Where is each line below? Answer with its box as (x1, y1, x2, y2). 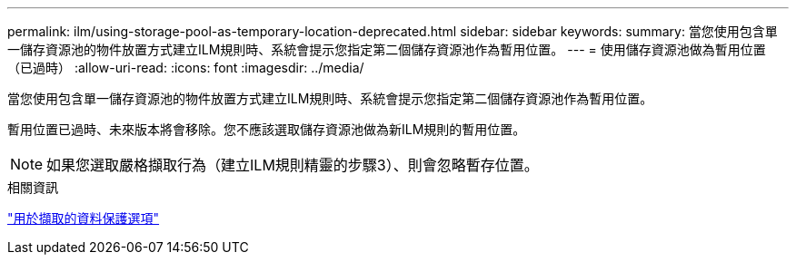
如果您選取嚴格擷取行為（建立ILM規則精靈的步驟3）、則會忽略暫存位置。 (46, 156, 539, 174)
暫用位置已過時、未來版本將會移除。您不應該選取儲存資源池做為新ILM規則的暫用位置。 (7, 121, 526, 137)
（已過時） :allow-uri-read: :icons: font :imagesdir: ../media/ (7, 60, 364, 75)
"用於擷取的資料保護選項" (7, 210, 160, 226)
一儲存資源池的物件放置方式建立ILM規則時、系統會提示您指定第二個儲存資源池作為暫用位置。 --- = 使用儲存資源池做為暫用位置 (7, 42, 766, 57)
